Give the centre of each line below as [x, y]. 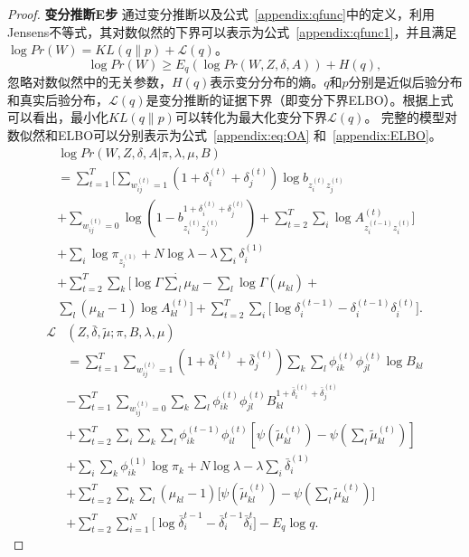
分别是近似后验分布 [405, 82]
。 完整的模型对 [411, 117]
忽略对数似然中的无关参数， [89, 82]
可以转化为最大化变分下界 [251, 117]
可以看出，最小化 [58, 117]
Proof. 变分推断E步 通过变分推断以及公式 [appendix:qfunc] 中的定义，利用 [221, 14]
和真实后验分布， [58, 99]
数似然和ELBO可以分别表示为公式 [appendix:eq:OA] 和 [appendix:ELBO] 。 [225, 135]
